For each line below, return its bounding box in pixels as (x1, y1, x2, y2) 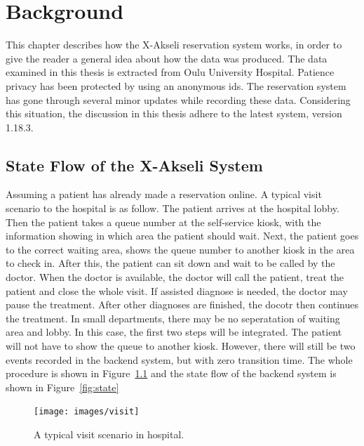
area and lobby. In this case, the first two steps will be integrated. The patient (6, 324, 342, 339)
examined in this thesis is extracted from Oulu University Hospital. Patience (6, 65, 335, 79)
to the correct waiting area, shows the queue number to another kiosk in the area (6, 242, 355, 256)
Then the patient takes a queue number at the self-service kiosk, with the (6, 214, 321, 229)
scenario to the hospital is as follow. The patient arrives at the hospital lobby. (6, 201, 339, 216)
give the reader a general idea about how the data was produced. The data (6, 51, 328, 65)
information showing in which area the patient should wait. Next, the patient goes (6, 228, 359, 243)
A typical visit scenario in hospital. (34, 427, 184, 442)
